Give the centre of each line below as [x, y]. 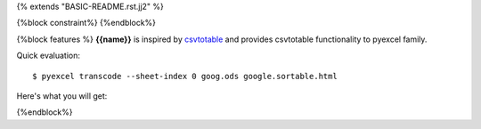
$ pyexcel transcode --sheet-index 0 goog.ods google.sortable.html [185, 76]
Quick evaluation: [48, 56]
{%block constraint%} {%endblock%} [86, 23]
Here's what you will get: [62, 96]
